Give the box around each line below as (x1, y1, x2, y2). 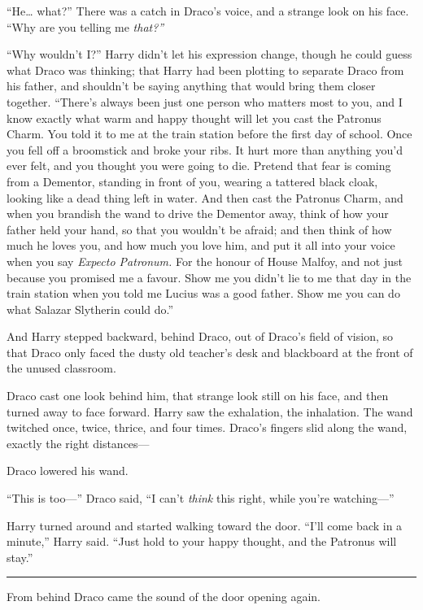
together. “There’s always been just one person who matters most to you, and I (7, 93, 403, 110)
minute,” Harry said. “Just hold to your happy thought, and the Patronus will (7, 533, 397, 550)
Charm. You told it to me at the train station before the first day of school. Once (7, 125, 412, 142)
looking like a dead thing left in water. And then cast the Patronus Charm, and (7, 189, 403, 206)
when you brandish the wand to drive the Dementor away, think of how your (7, 205, 389, 222)
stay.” (7, 548, 33, 565)
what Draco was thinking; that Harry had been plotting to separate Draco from (7, 61, 404, 78)
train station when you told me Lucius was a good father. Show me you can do (7, 285, 400, 302)
